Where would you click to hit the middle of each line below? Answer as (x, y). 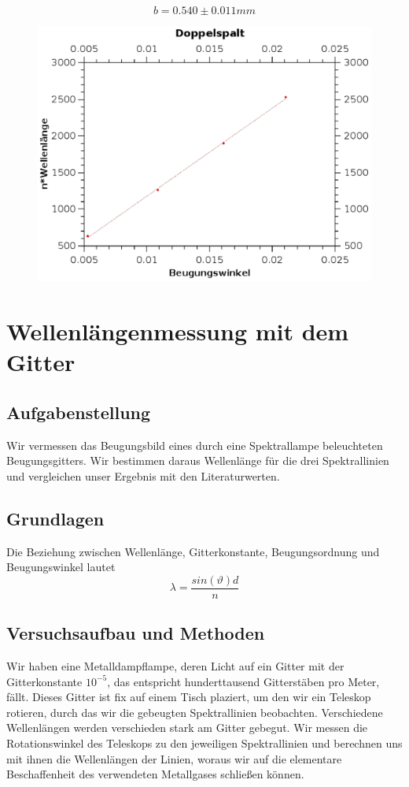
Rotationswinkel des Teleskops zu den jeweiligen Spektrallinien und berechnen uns (204, 742)
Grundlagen (55, 518)
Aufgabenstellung (79, 412)
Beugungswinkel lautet (61, 567)
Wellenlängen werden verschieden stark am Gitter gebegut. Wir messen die (187, 728)
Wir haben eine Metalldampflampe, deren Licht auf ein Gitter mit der (175, 666)
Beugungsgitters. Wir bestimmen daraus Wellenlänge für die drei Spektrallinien (198, 460)
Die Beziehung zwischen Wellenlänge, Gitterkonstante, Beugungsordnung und (193, 551)
